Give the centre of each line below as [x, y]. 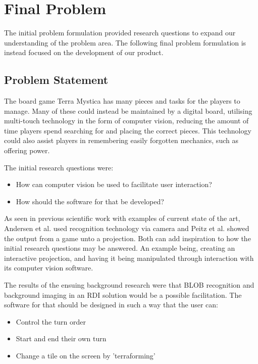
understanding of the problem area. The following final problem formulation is [125, 42]
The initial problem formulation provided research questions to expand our [120, 33]
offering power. [27, 150]
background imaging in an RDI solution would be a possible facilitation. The [123, 294]
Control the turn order [51, 321]
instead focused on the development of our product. [84, 52]
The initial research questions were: [59, 167]
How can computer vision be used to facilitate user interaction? [114, 184]
